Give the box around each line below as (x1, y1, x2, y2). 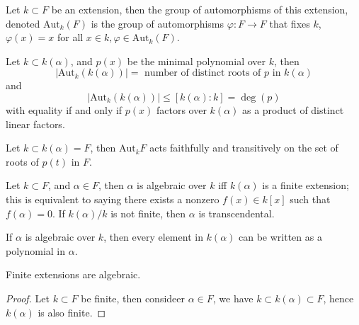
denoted (6, 16, 40, 30)
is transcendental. (198, 205, 275, 220)
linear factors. (6, 116, 65, 131)
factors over (156, 102, 207, 117)
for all (57, 30, 84, 45)
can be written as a (238, 229, 322, 244)
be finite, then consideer (81, 290, 186, 305)
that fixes (269, 16, 310, 30)
